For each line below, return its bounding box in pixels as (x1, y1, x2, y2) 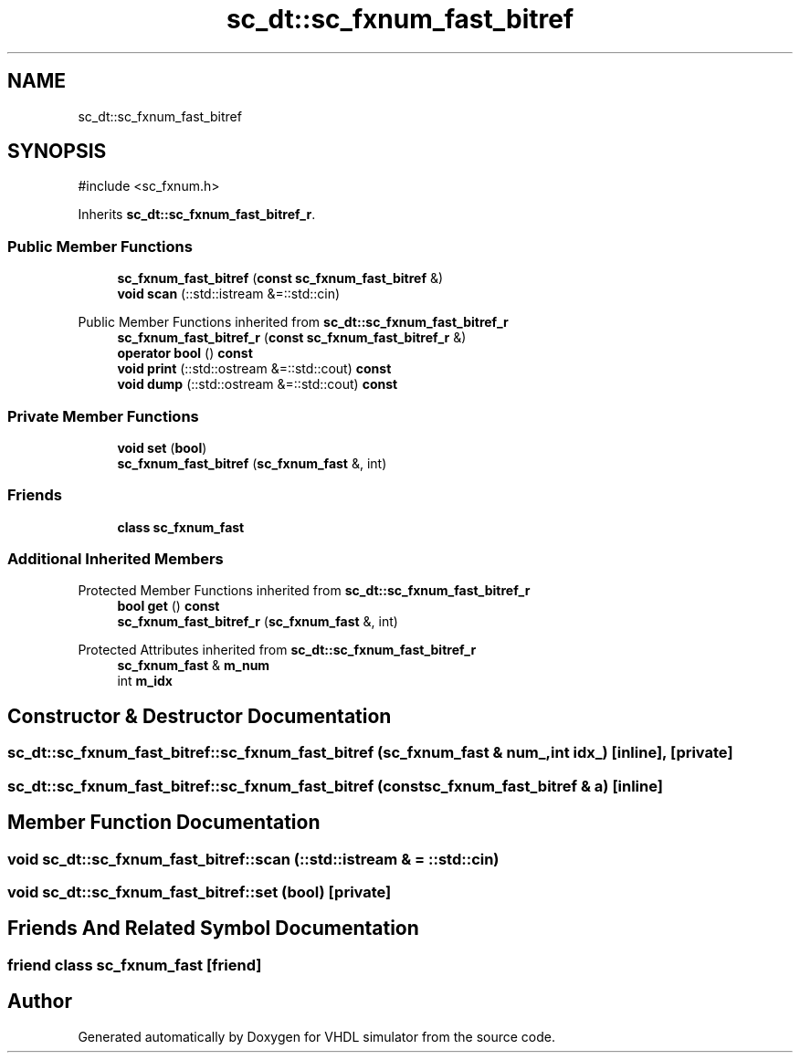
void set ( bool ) (117, 439, 207, 456)
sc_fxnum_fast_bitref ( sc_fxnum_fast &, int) (117, 455, 387, 471)
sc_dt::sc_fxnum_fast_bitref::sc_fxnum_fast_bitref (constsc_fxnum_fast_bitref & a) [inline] (7, 776, 663, 795)
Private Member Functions (7, 406, 199, 425)
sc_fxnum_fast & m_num (117, 657, 270, 674)
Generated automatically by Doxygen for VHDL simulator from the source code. (78, 1028, 556, 1044)
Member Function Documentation (7, 811, 321, 834)
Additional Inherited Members (7, 550, 224, 569)
